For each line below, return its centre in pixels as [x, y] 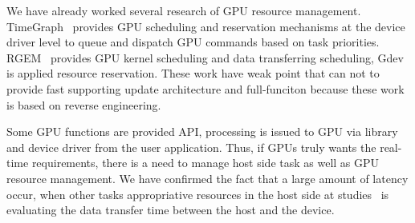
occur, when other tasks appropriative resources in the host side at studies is [198, 194]
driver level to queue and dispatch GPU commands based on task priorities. [193, 42]
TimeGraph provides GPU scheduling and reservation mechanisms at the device [206, 26]
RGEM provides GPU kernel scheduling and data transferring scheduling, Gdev [205, 57]
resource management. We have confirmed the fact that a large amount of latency [207, 178]
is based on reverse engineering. [84, 104]
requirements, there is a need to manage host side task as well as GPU [205, 163]
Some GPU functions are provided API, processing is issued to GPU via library [202, 131]
